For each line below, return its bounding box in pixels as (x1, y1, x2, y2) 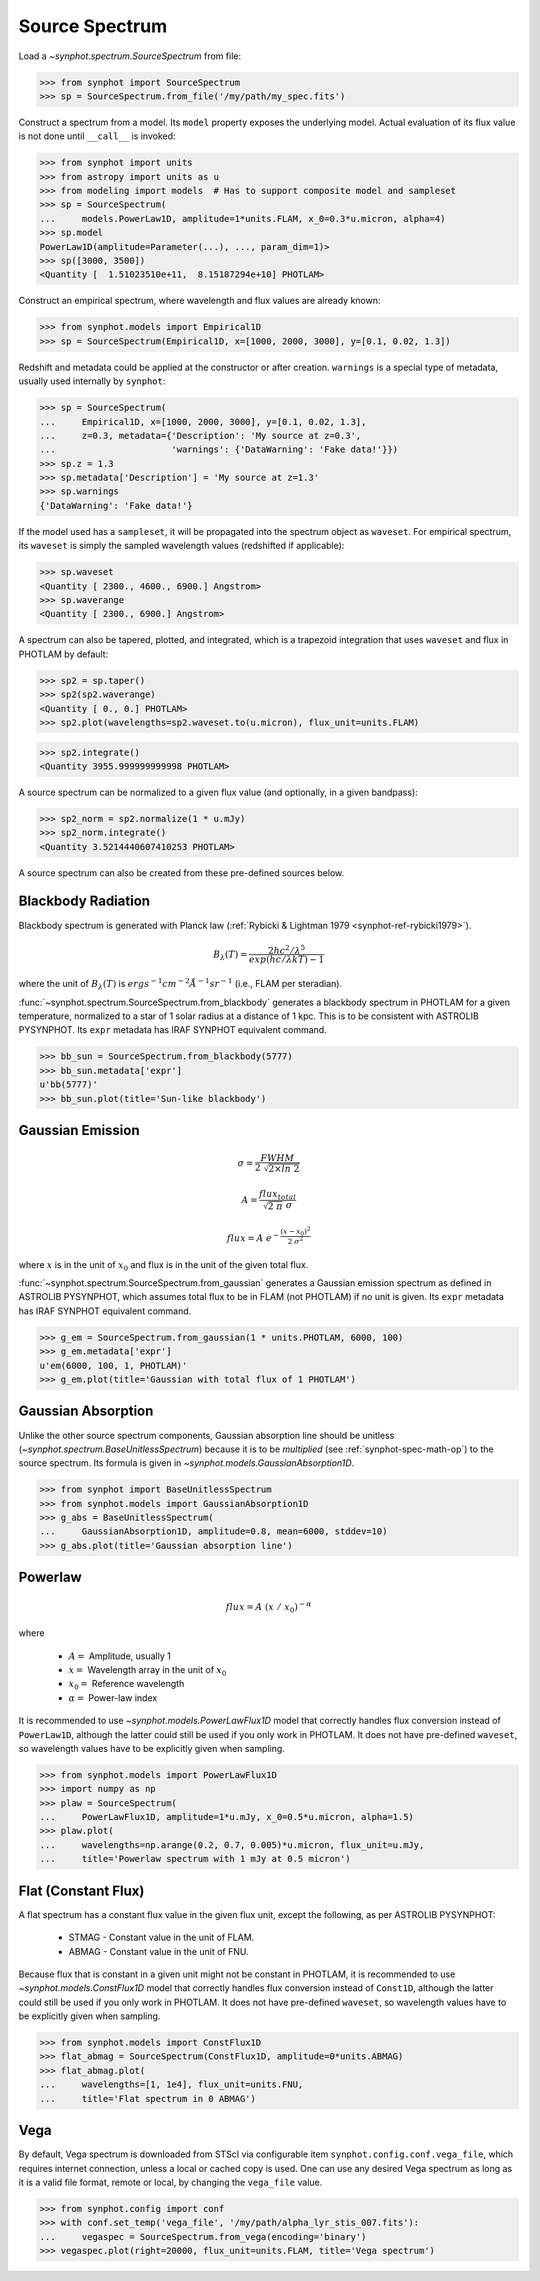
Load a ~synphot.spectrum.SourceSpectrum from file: (18, 50, 242, 62)
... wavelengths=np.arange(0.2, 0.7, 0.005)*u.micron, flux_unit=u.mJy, (39, 1839, 425, 1850)
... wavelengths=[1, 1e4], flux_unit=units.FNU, (39, 2079, 304, 2090)
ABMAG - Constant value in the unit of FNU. (68, 1945, 249, 1957)
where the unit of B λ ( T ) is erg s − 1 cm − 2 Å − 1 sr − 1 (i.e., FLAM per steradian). (18, 976, 343, 992)
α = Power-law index (68, 1691, 158, 1704)
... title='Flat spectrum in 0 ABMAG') (39, 2093, 257, 2104)
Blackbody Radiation (18, 893, 150, 910)
